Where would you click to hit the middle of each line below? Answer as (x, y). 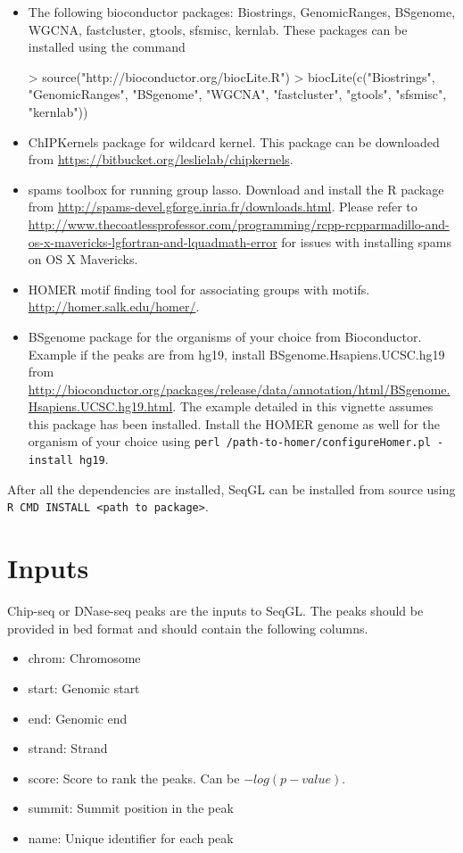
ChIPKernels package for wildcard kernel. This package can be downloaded (234, 141)
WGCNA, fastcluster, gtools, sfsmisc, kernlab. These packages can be (218, 29)
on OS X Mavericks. (83, 259)
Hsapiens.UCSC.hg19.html (100, 406)
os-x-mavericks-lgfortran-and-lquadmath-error (153, 241)
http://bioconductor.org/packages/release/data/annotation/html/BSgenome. (239, 389)
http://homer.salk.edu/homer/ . (114, 306)
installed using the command (107, 47)
